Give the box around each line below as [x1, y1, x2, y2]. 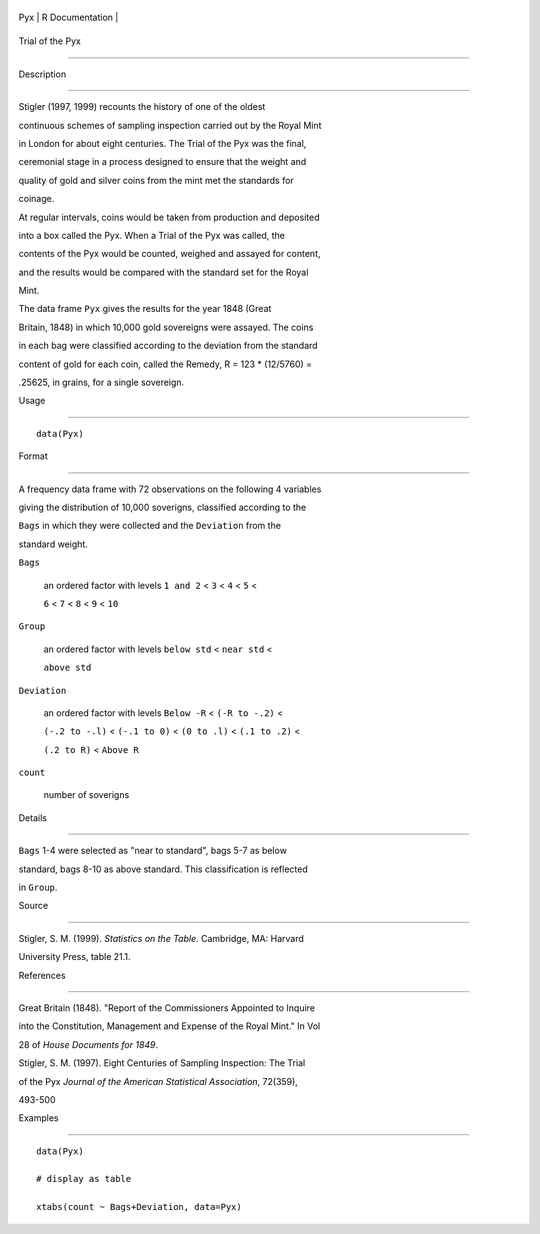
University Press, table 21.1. [18, 951, 131, 963]
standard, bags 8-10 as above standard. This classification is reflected [18, 863, 309, 875]
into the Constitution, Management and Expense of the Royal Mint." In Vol [18, 1020, 321, 1032]
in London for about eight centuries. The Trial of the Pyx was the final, [18, 137, 307, 149]
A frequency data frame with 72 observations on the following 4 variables [18, 483, 322, 495]
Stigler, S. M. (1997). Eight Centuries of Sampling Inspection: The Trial [18, 1057, 306, 1069]
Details [18, 811, 47, 824]
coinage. [18, 193, 55, 205]
